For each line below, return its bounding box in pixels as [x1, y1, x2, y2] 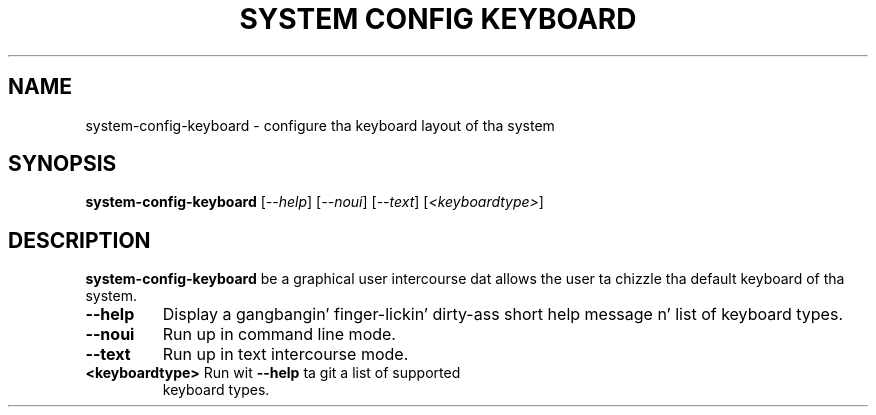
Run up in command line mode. [162, 324, 396, 345]
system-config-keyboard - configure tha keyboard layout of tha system [85, 116, 555, 134]
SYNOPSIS [8, 151, 117, 177]
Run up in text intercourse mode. [162, 344, 409, 365]
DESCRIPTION [8, 227, 151, 253]
